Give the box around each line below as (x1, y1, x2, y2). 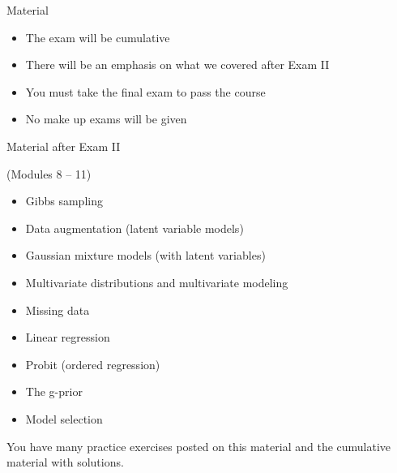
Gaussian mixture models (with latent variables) (25, 247, 266, 264)
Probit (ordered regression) (25, 355, 160, 372)
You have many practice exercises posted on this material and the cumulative (6, 437, 391, 454)
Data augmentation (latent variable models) (25, 219, 244, 236)
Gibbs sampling (25, 192, 103, 209)
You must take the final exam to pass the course (25, 83, 266, 100)
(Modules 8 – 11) (6, 165, 92, 182)
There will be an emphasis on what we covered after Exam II (25, 56, 330, 73)
